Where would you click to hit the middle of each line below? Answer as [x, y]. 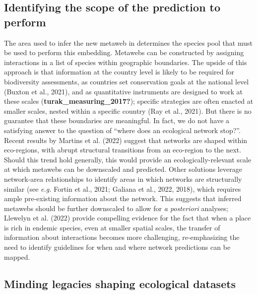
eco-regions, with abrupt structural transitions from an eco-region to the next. [123, 150]
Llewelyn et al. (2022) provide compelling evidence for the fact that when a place [128, 218]
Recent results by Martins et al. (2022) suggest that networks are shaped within [126, 140]
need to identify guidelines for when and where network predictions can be [117, 247]
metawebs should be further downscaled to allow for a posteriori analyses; [116, 208]
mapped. [17, 257]
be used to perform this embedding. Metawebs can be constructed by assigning [124, 52]
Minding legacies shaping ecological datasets [120, 283]
